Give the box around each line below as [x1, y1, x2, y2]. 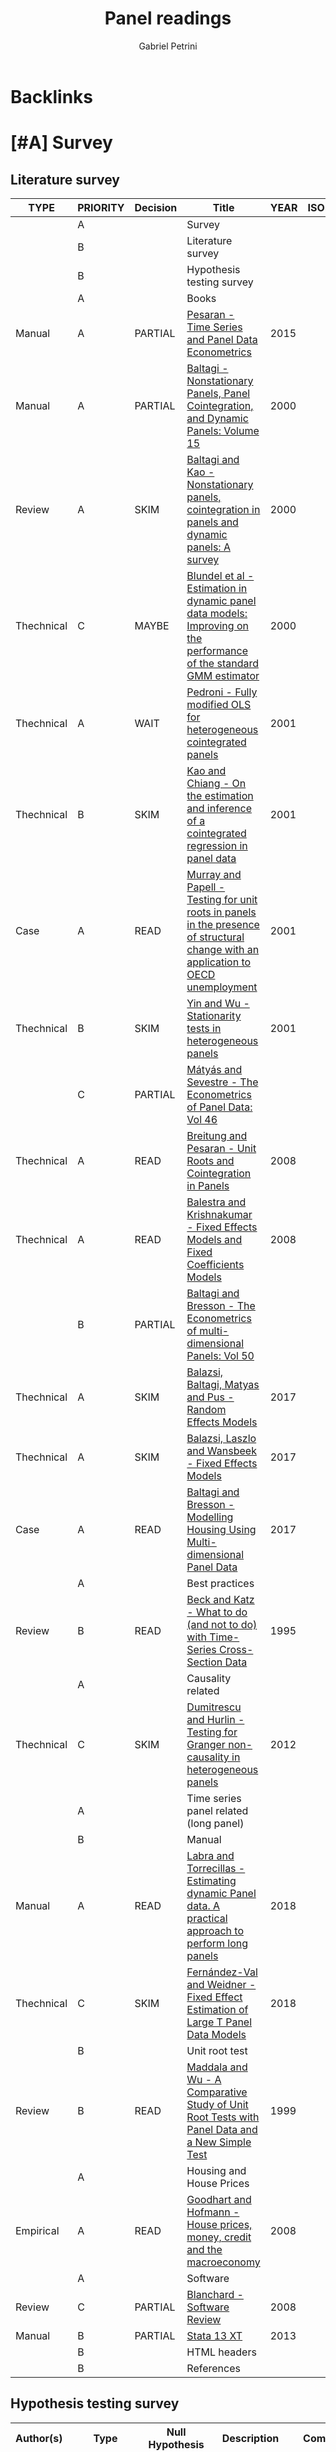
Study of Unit [186, 2097, 249, 2111]
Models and [186, 1232, 243, 1246]
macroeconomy [186, 2255, 261, 2269]
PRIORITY [77, 200, 125, 214]
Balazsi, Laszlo [186, 1431, 257, 1445]
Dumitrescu [186, 1700, 242, 1714]
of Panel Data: [186, 1100, 253, 1114]
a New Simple [186, 2135, 252, 2149]
